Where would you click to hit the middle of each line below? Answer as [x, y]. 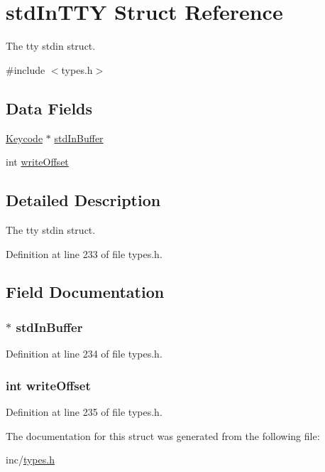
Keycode [24, 138]
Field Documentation [85, 292]
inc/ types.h [30, 460]
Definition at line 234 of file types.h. [84, 354]
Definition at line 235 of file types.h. [84, 411]
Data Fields [49, 108]
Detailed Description [83, 200]
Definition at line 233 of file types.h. [84, 253]
